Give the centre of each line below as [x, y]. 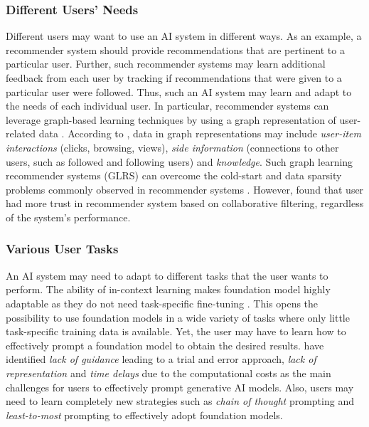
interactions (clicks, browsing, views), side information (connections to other [172, 147]
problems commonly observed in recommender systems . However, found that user [185, 189]
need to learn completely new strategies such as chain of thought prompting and [180, 401]
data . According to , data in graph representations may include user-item [200, 133]
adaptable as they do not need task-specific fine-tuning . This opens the [162, 303]
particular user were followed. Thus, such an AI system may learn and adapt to [179, 91]
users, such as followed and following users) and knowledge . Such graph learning [180, 161]
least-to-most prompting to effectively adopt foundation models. [144, 415]
